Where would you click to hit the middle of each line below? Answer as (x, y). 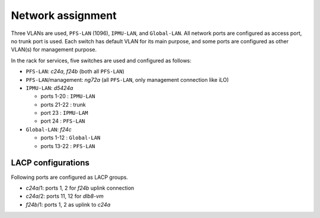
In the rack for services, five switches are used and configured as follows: (101, 60)
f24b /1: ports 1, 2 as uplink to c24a (68, 204)
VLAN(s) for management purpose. (54, 50)
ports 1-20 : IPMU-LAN (68, 96)
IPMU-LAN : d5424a (49, 88)
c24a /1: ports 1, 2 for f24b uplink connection (80, 188)
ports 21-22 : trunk (63, 104)
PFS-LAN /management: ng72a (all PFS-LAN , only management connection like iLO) (127, 79)
